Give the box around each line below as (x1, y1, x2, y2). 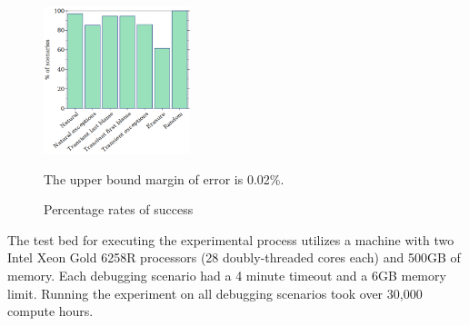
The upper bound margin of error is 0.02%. (44, 169, 284, 188)
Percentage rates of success (44, 200, 194, 219)
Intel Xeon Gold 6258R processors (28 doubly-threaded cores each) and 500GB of (7, 248, 461, 267)
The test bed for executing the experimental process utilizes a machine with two (7, 230, 454, 249)
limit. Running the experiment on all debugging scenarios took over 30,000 (7, 283, 423, 302)
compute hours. (7, 301, 94, 321)
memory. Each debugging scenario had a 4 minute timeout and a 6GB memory (7, 266, 446, 285)
